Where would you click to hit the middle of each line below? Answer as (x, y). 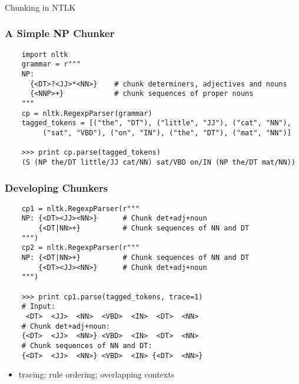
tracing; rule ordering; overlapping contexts (97, 374)
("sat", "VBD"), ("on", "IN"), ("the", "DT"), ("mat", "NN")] (167, 133)
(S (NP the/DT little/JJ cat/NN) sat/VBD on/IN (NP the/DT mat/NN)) (158, 162)
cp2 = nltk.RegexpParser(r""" (81, 248)
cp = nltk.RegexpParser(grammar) (87, 113)
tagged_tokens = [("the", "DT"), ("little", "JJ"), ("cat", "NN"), (156, 123)
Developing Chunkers (57, 187)
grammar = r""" (51, 64)
